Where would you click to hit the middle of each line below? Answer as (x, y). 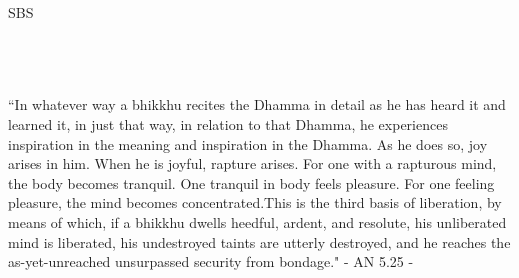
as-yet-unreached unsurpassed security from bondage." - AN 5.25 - (211, 261)
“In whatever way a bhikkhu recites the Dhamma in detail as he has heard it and (257, 104)
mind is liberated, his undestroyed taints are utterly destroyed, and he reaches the (259, 241)
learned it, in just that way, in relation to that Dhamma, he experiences (228, 123)
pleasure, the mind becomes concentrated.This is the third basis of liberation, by (255, 202)
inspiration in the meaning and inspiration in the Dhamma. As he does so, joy (248, 143)
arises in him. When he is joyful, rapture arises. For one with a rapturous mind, (252, 163)
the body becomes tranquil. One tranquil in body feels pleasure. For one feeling (251, 182)
